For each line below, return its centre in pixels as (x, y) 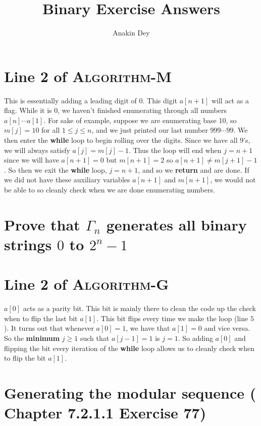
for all (51, 130)
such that (95, 338)
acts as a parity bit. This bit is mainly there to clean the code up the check (139, 308)
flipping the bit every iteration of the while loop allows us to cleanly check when (129, 348)
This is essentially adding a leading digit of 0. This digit (91, 100)
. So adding (195, 338)
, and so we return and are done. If (194, 169)
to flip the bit (25, 358)
